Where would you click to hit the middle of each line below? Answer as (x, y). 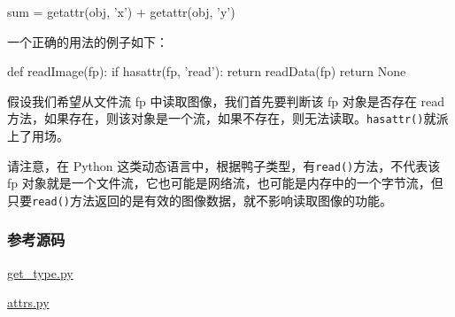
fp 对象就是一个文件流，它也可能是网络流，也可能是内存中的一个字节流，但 (225, 183)
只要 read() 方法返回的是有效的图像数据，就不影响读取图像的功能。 (200, 200)
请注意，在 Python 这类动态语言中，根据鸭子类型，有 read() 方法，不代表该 (224, 165)
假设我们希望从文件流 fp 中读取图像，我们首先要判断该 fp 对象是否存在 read (226, 101)
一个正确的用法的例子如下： (88, 41)
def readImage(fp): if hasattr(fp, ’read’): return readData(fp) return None (207, 71)
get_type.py (40, 272)
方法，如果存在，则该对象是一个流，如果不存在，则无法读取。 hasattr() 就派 (228, 118)
